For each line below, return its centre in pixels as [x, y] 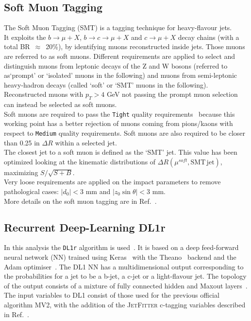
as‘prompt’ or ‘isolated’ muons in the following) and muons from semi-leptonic [121, 75]
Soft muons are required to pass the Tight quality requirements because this [119, 114]
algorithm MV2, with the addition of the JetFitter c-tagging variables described [125, 305]
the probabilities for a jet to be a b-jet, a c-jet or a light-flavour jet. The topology [125, 276]
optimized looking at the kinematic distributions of [80, 161]
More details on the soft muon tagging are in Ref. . [80, 201]
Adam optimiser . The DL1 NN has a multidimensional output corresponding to [124, 266]
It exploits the [25, 37]
